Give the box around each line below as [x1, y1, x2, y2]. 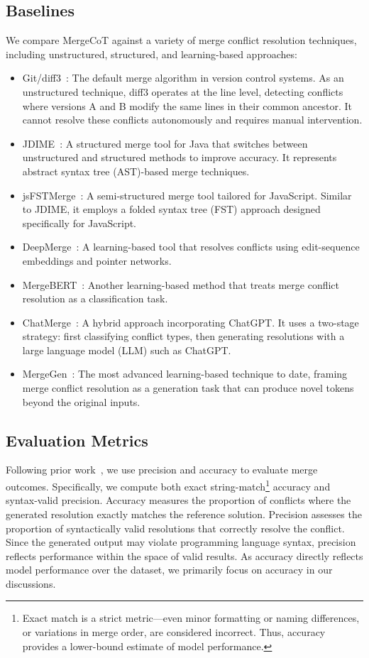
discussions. [6, 576, 56, 591]
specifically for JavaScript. [22, 215, 136, 230]
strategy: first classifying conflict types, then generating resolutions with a [22, 329, 345, 344]
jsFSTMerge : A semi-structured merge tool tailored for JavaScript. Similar [22, 187, 352, 202]
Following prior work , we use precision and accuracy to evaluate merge [6, 462, 318, 477]
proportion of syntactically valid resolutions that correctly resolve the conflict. [6, 520, 345, 535]
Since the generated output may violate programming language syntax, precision [6, 534, 356, 549]
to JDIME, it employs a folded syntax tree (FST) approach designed [22, 202, 321, 216]
